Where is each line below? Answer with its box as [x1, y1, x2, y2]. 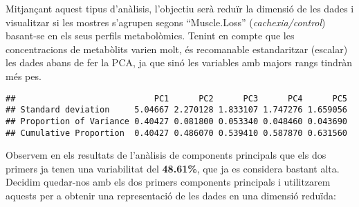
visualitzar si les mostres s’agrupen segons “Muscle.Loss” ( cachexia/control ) [6, 14, 326, 29]
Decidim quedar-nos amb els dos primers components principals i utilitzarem [6, 175, 331, 189]
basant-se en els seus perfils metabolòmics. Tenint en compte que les [6, 28, 295, 43]
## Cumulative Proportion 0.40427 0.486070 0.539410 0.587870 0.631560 [6, 128, 347, 138]
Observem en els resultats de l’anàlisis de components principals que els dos [6, 148, 326, 162]
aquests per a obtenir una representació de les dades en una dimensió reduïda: [6, 188, 336, 202]
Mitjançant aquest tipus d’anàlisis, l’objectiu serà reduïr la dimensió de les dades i [6, 1, 354, 15]
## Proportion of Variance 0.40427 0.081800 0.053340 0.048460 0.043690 [6, 116, 347, 126]
